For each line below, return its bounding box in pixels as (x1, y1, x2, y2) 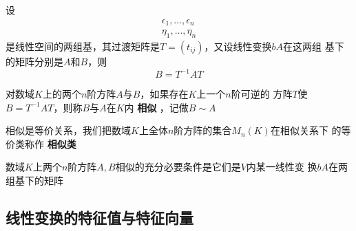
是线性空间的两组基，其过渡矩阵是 (6, 38, 160, 53)
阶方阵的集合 (174, 123, 232, 137)
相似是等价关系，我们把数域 (6, 123, 131, 137)
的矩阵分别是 (6, 54, 63, 68)
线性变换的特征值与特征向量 (6, 206, 193, 228)
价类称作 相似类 (6, 136, 76, 151)
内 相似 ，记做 (124, 100, 189, 114)
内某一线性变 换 (246, 159, 317, 174)
